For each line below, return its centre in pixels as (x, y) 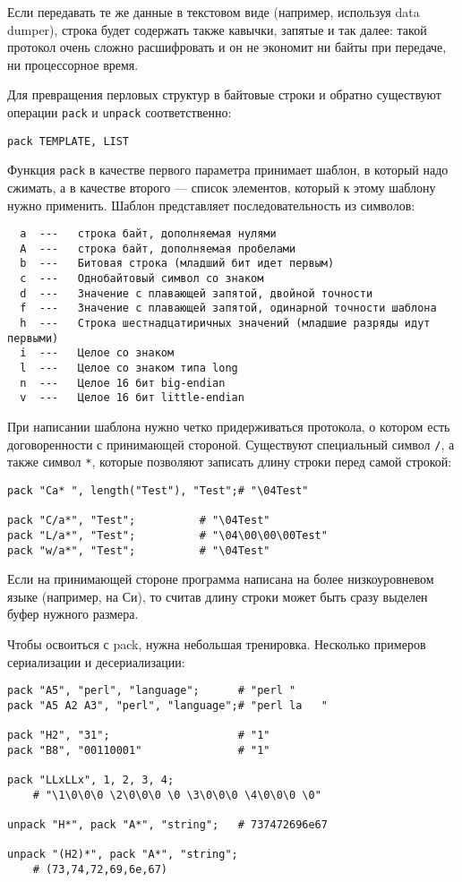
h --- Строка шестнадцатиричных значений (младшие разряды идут (225, 324)
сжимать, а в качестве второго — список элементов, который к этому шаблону (222, 187)
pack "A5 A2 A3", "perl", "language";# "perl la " (167, 705)
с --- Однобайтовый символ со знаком (142, 279)
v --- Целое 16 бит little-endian (132, 398)
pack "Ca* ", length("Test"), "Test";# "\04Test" (158, 490)
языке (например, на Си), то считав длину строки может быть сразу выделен (218, 596)
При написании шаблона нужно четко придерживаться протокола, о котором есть (229, 426)
